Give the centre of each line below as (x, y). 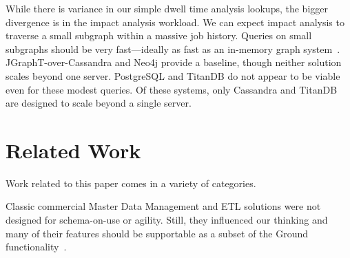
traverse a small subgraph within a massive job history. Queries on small (159, 35)
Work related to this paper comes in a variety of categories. (131, 183)
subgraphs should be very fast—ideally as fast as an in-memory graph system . (173, 49)
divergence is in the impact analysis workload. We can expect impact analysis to (175, 22)
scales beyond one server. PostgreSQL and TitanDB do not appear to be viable (173, 75)
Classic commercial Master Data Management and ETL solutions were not (163, 206)
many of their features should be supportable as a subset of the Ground (157, 233)
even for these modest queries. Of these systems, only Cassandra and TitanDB (172, 89)
